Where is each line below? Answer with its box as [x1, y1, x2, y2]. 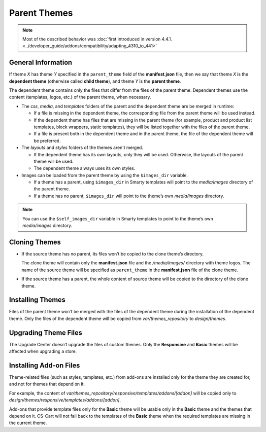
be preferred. [33, 138, 61, 144]
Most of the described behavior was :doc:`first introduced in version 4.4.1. [22, 36, 172, 42]
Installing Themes [9, 296, 66, 304]
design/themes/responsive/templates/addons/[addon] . [9, 397, 121, 403]
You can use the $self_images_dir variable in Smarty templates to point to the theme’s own [22, 216, 214, 221]
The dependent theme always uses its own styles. [33, 165, 135, 171]
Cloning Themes [9, 238, 61, 246]
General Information [9, 58, 72, 67]
